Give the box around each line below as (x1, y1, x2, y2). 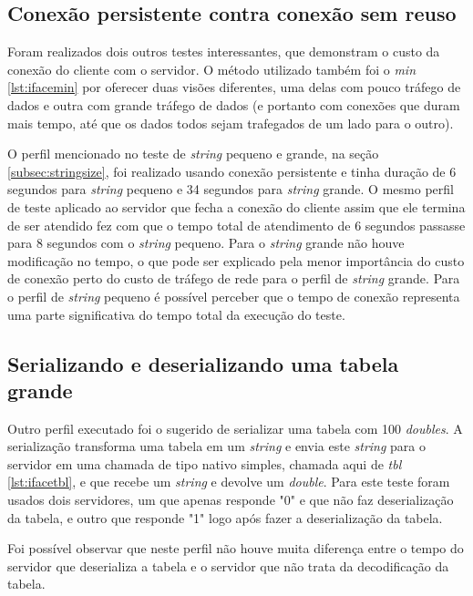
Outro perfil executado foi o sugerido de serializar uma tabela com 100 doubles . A (7, 418, 463, 437)
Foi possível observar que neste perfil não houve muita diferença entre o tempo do (7, 539, 464, 558)
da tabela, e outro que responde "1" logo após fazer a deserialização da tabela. (7, 508, 443, 527)
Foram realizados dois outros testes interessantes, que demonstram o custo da (7, 42, 440, 61)
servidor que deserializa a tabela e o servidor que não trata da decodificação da (7, 556, 449, 575)
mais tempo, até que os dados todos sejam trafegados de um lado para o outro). (7, 113, 454, 132)
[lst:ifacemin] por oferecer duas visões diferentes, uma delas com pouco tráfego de (7, 77, 461, 97)
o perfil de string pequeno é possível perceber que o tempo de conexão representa (7, 286, 460, 305)
